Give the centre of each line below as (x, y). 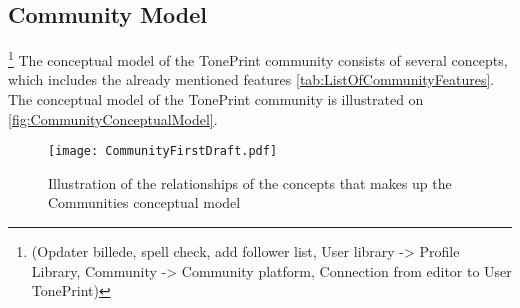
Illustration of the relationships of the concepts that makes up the (250, 182)
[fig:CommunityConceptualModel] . (113, 118)
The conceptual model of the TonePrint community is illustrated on (216, 99)
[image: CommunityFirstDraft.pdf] (163, 151)
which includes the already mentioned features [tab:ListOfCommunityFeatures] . (251, 79)
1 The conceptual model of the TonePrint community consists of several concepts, (258, 58)
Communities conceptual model (144, 202)
